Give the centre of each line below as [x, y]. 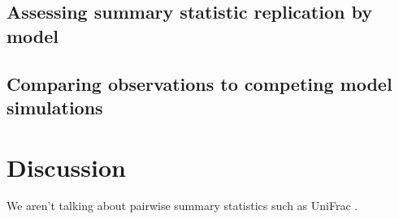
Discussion [66, 167]
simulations [55, 107]
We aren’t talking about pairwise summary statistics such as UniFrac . [182, 206]
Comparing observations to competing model [199, 83]
